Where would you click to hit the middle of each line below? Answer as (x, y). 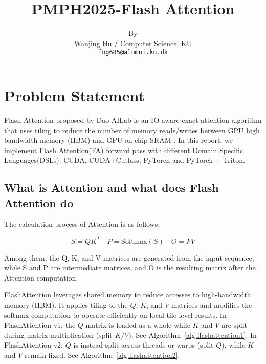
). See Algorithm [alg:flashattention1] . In (193, 335)
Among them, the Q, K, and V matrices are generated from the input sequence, (129, 257)
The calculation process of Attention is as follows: (82, 224)
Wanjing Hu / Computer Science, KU (133, 43)
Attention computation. (41, 277)
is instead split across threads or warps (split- (145, 345)
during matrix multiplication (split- (60, 335)
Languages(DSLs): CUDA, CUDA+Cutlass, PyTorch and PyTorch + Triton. (125, 160)
